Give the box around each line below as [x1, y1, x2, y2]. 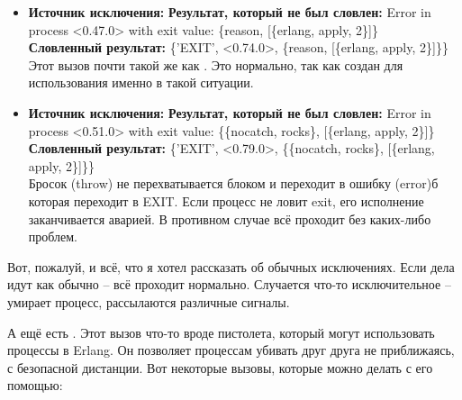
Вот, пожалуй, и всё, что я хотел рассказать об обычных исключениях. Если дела [7, 257, 455, 276]
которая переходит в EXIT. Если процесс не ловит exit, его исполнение [28, 191, 424, 210]
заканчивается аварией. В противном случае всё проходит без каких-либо [28, 209, 431, 228]
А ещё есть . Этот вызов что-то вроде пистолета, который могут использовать [7, 323, 435, 341]
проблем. [28, 227, 78, 246]
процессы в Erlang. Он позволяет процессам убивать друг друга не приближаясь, [7, 341, 455, 359]
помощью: [7, 376, 63, 395]
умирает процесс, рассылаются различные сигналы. [7, 292, 290, 311]
